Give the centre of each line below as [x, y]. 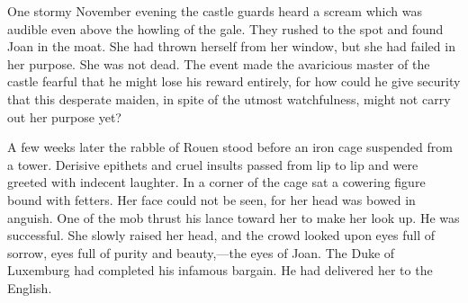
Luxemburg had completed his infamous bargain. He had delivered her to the [220, 270]
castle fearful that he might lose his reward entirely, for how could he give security [234, 81]
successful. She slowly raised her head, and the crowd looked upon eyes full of [221, 235]
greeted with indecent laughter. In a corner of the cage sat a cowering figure [216, 182]
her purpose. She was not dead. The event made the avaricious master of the [219, 63]
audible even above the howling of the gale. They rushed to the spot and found [225, 28]
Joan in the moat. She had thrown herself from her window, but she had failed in [231, 46]
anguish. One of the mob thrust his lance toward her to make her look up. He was [234, 217]
